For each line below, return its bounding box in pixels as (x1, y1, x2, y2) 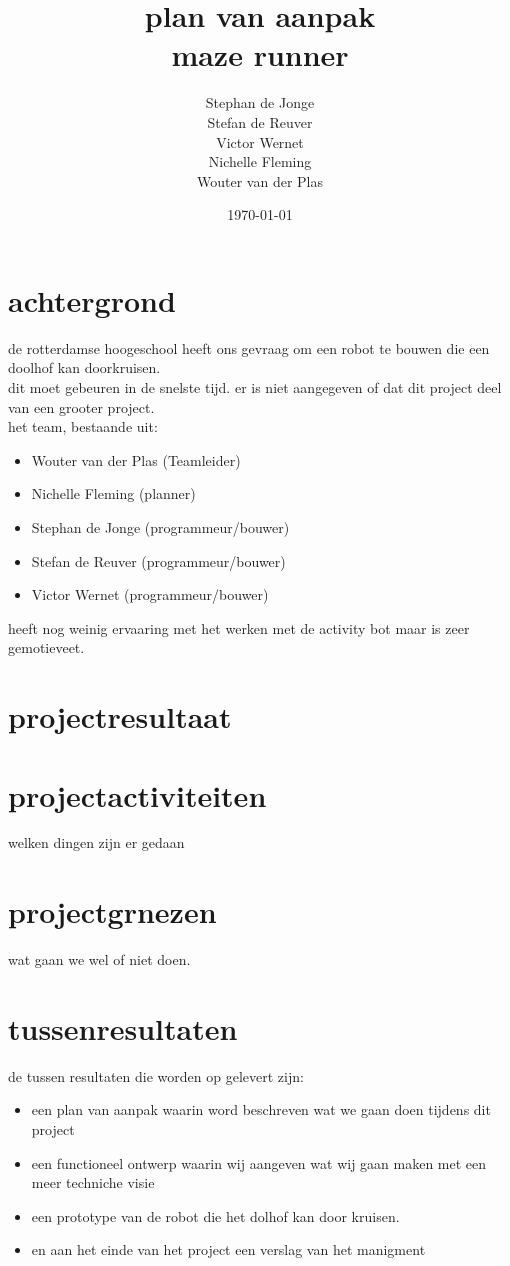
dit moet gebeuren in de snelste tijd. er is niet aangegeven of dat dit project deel (8, 377, 502, 397)
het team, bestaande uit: (8, 416, 158, 437)
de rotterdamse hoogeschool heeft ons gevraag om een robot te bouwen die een (8, 337, 490, 358)
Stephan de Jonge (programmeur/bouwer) (31, 516, 290, 537)
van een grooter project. (8, 396, 155, 417)
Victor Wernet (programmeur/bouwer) (31, 584, 269, 605)
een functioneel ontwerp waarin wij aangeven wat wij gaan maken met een (31, 1152, 487, 1173)
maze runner (171, 34, 349, 75)
